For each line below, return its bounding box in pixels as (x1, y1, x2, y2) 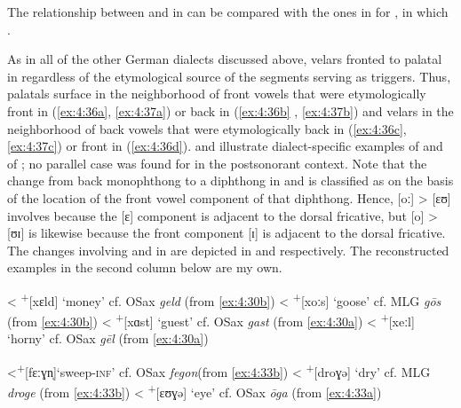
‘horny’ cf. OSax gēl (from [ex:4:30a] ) (7, 329, 209, 348)
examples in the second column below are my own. (7, 258, 282, 277)
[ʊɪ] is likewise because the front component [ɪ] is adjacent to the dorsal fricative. (7, 224, 446, 242)
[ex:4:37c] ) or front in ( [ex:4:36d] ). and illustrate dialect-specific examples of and (7, 137, 443, 155)
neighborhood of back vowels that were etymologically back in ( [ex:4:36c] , (7, 119, 407, 137)
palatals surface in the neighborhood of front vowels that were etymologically (7, 84, 426, 103)
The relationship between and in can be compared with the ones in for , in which (7, 3, 449, 20)
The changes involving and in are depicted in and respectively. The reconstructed (7, 240, 449, 259)
